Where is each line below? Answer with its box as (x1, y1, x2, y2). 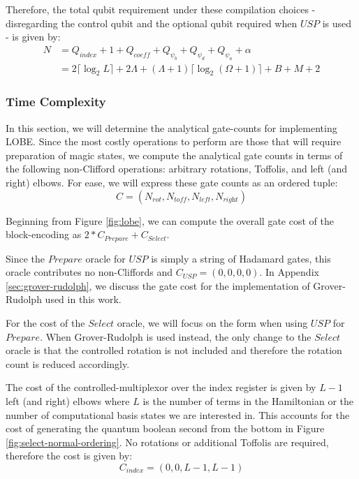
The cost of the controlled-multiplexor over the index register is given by (6, 380, 316, 395)
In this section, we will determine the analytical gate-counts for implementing (6, 120, 337, 135)
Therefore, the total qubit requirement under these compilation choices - (6, 2, 316, 16)
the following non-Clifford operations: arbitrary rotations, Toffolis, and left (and (6, 161, 347, 176)
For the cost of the (6, 316, 85, 330)
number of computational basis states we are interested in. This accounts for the (6, 407, 350, 422)
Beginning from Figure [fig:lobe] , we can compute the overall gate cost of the (6, 213, 334, 228)
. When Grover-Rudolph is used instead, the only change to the (40, 329, 312, 344)
